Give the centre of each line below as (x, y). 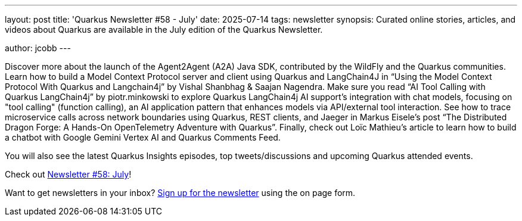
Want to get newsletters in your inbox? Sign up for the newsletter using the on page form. (180, 193)
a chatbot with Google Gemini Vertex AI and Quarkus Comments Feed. (143, 137)
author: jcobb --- (38, 48)
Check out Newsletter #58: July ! (68, 174)
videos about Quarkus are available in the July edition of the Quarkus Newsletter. (164, 29)
